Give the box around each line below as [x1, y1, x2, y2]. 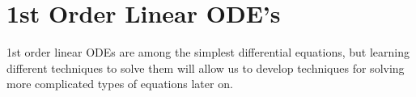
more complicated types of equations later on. [6, 75, 233, 92]
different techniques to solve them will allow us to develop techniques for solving [6, 59, 405, 76]
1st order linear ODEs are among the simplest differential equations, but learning [6, 44, 410, 61]
